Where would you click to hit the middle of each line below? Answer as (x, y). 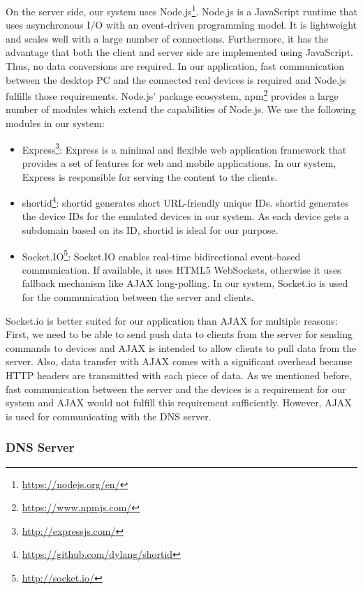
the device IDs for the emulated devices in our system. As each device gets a (185, 216)
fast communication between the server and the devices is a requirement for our (176, 389)
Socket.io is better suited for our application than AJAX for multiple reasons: (172, 320)
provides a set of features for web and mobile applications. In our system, (179, 162)
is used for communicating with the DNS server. (109, 416)
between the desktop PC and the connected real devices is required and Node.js (176, 79)
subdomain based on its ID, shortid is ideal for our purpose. (150, 229)
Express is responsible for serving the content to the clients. (150, 176)
